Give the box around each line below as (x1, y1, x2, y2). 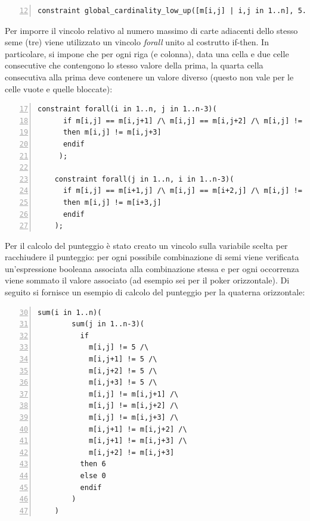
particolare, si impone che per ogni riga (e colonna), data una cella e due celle (5, 47, 289, 60)
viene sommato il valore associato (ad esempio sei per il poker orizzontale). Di (5, 274, 290, 286)
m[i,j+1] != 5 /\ (88, 355, 157, 364)
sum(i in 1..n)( (38, 308, 102, 317)
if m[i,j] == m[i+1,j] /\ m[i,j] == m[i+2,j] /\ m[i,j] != (63, 186, 302, 195)
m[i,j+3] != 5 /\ (88, 378, 157, 387)
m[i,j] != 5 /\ (88, 343, 149, 352)
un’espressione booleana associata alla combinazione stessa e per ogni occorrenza (5, 262, 299, 274)
